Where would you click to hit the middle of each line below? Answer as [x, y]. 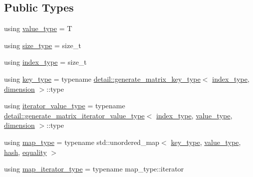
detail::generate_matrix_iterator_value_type [74, 115]
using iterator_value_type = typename [65, 106]
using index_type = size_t [46, 62]
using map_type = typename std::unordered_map [82, 142]
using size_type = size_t [43, 45]
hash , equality [26, 152]
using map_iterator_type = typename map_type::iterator [94, 169]
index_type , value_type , [194, 115]
